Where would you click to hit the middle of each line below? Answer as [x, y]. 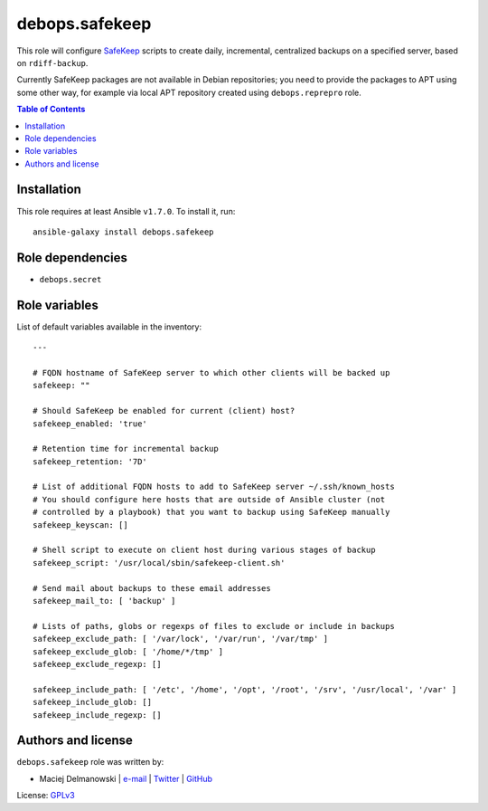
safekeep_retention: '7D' [90, 461]
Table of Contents [51, 110]
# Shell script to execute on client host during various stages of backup [204, 550]
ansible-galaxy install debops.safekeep [123, 232]
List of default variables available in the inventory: [109, 327]
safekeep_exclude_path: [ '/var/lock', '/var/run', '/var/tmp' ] [181, 639]
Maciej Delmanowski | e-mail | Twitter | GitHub [126, 778]
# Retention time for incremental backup [126, 449]
